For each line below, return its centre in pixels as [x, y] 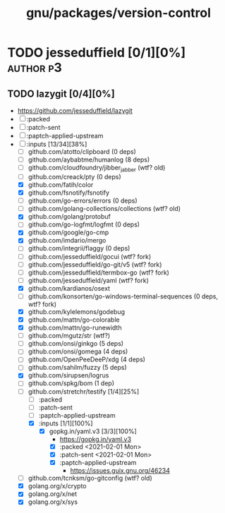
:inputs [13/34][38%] [57, 144]
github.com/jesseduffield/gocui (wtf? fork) [90, 256]
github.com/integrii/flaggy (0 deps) [79, 248]
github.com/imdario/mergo [67, 241]
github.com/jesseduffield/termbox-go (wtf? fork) [98, 272]
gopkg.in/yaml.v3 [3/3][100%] [93, 431]
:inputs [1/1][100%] [66, 423]
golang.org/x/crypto [57, 486]
